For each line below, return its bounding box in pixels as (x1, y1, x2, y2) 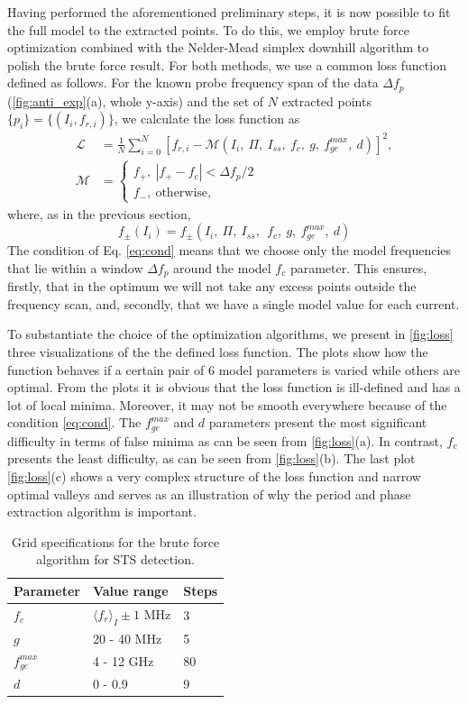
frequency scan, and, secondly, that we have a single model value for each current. (7, 294, 460, 313)
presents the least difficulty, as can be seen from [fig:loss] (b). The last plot (7, 449, 416, 468)
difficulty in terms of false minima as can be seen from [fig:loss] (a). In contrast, (7, 431, 443, 450)
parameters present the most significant (208, 413, 427, 432)
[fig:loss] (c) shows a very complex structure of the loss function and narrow (7, 466, 421, 485)
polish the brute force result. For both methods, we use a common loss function (7, 55, 446, 74)
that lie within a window (7, 258, 143, 277)
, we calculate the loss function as (114, 109, 300, 128)
